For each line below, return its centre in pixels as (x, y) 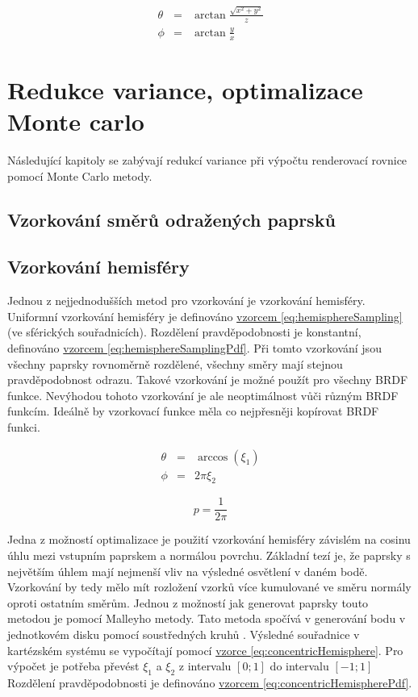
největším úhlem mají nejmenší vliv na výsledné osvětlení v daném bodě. (188, 571)
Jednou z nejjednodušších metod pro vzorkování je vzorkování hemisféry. (186, 301)
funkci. (24, 426)
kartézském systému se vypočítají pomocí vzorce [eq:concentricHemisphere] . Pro (205, 650)
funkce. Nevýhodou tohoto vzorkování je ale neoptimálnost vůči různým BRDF (203, 395)
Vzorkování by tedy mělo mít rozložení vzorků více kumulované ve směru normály (209, 587)
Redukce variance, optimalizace (185, 89)
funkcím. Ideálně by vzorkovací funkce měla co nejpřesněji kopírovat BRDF (193, 411)
